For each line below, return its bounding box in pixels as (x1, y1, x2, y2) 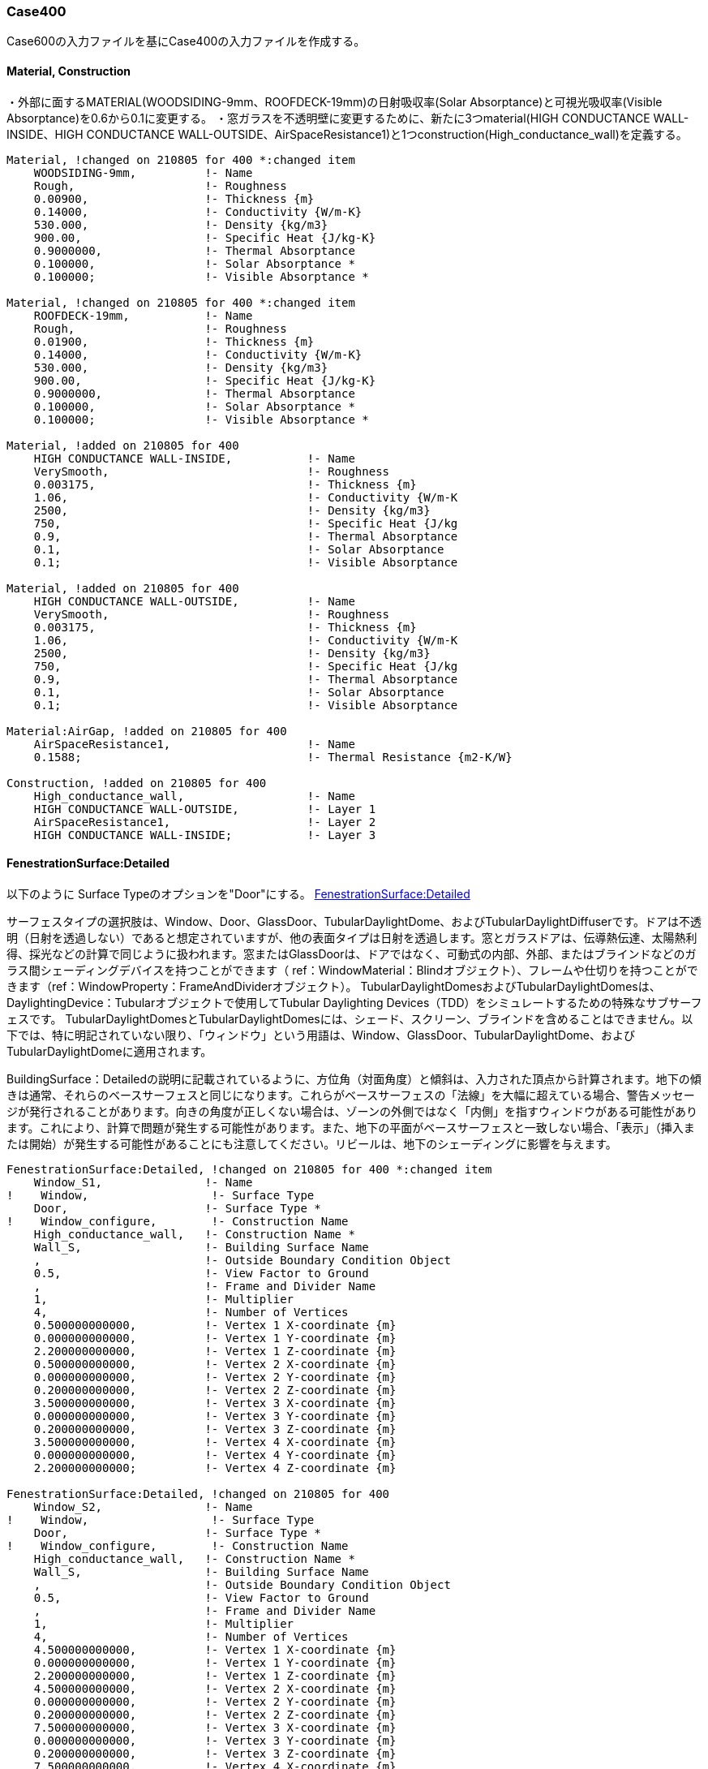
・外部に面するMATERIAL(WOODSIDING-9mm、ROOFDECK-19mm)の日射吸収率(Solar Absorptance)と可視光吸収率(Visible (6, 94, 663, 109)
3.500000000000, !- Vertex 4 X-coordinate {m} (33, 1435, 397, 1448)
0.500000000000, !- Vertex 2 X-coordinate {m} (33, 1357, 397, 1371)
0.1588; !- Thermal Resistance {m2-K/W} (33, 750, 513, 764)
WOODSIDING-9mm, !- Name (33, 166, 253, 179)
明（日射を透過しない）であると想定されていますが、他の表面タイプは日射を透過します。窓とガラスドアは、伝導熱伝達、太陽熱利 (6, 930, 697, 945)
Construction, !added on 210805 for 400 (6, 776, 267, 790)
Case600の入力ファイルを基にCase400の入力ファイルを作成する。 (6, 34, 366, 49)
